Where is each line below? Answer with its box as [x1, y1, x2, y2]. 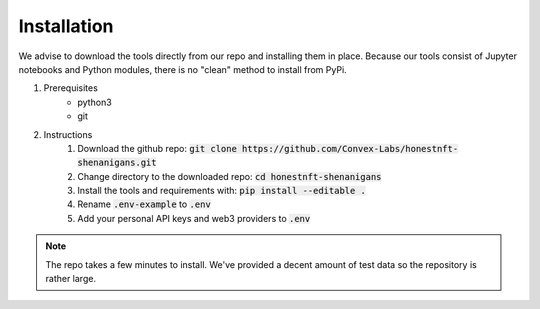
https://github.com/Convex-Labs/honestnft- [241, 143, 459, 154]
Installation [18, 15, 114, 37]
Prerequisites [43, 82, 99, 94]
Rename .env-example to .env [77, 198, 212, 210]
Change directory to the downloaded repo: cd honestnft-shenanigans [77, 170, 382, 182]
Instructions [43, 128, 93, 140]
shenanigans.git [77, 157, 157, 169]
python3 [77, 96, 112, 108]
